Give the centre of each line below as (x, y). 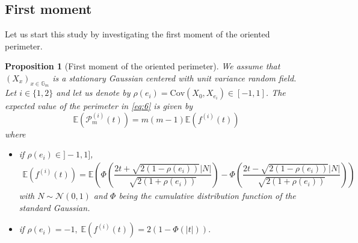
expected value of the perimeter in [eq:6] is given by (99, 106)
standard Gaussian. (54, 207)
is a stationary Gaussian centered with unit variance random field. (174, 77)
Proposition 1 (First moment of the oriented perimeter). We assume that (143, 66)
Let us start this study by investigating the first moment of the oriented (137, 34)
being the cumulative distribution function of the (207, 195)
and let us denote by (93, 93)
